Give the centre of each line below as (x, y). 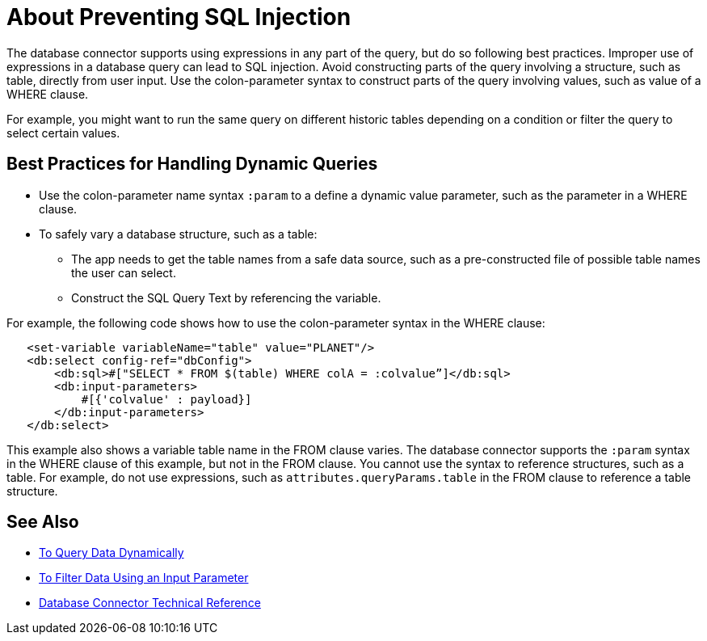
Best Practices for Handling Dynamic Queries (192, 164)
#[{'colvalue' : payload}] (166, 399)
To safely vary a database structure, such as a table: (178, 234)
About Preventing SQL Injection (179, 17)
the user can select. (124, 272)
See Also (43, 522)
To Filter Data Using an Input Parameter (144, 578)
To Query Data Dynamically (112, 553)
